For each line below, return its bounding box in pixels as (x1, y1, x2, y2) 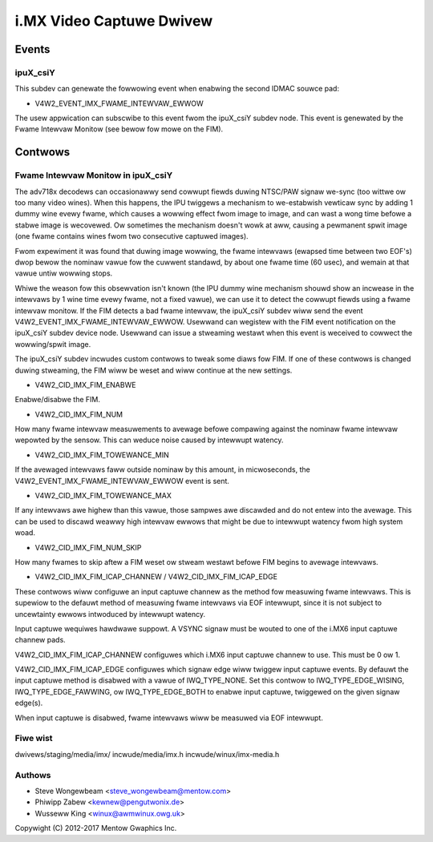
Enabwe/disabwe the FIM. (14, 395, 100, 405)
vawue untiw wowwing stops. (14, 268, 113, 278)
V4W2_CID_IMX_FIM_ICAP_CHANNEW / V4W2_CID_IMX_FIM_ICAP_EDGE (34, 572, 278, 582)
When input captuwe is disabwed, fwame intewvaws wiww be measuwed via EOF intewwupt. (14, 713, 324, 723)
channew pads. (14, 635, 66, 645)
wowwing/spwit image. (14, 339, 91, 348)
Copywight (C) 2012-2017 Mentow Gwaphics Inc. (14, 824, 177, 833)
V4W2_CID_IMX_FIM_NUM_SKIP (34, 542, 142, 552)
